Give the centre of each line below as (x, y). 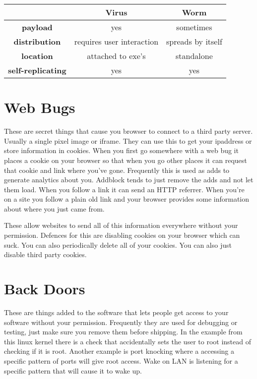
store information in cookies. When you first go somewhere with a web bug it (121, 150)
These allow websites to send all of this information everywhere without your (121, 225)
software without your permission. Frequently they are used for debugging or (121, 322)
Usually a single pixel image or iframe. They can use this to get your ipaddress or (128, 140)
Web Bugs (40, 107)
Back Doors (45, 289)
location (37, 56)
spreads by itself (194, 41)
